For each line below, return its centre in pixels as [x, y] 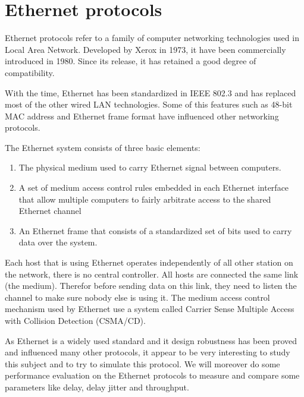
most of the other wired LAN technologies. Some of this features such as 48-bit [149, 104]
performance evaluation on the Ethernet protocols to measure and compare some [152, 375]
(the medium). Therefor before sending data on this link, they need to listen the [151, 286]
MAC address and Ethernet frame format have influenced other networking [142, 116]
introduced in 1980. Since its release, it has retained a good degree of [131, 61]
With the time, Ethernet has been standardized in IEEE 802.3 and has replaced [151, 92]
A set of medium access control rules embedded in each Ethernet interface [154, 188]
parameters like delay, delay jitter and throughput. [97, 387]
